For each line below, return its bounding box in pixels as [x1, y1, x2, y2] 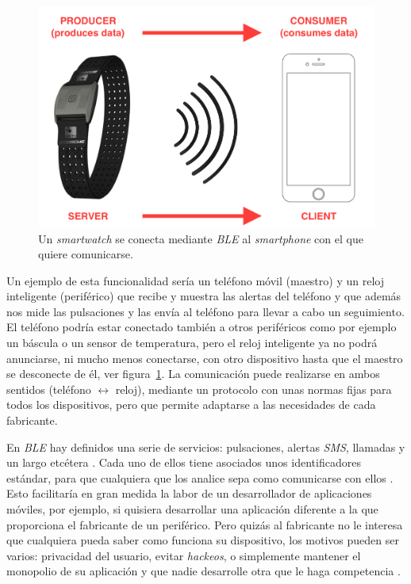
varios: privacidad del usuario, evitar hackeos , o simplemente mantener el [6, 547, 361, 563]
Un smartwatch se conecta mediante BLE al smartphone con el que [38, 230, 363, 246]
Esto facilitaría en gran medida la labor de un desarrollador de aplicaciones [6, 485, 372, 502]
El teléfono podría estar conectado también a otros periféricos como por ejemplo [6, 319, 397, 335]
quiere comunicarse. [38, 246, 133, 262]
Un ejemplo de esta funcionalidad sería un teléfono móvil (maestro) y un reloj [6, 272, 384, 288]
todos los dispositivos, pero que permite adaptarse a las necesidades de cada [6, 396, 376, 413]
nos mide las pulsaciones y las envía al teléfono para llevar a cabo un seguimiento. [6, 303, 405, 319]
